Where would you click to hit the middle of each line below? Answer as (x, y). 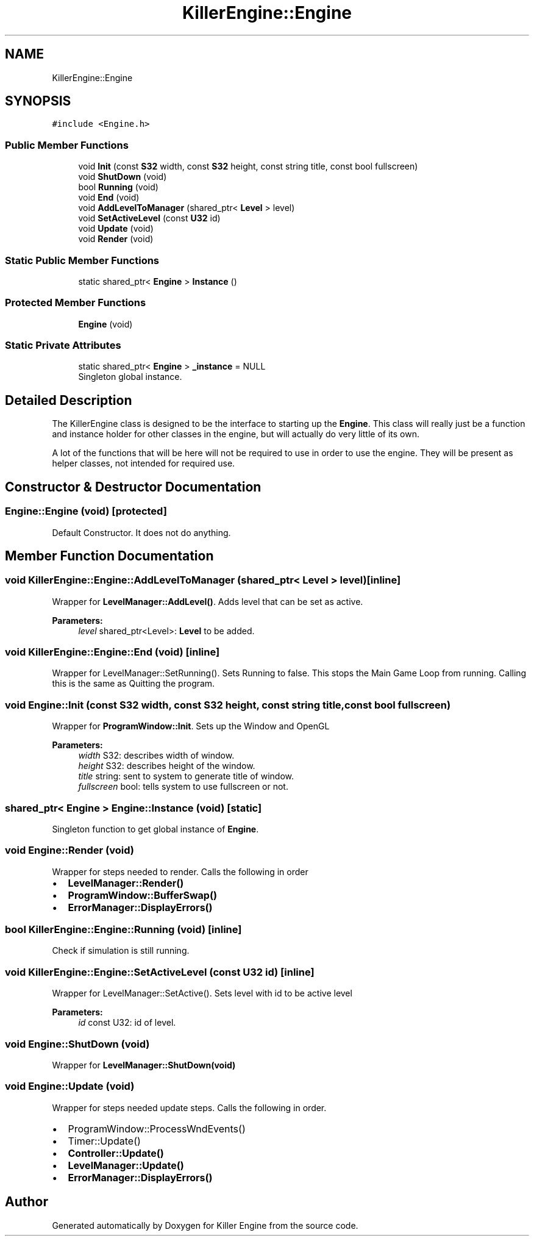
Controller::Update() (116, 1153)
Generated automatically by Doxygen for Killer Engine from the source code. (205, 1225)
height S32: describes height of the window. (167, 766)
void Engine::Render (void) (69, 850)
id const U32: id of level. (127, 1023)
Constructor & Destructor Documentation (133, 487)
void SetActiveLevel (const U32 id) (149, 218)
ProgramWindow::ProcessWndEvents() (157, 1128)
